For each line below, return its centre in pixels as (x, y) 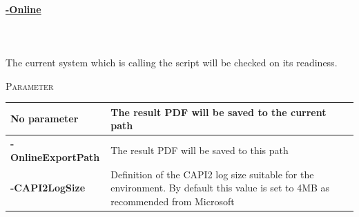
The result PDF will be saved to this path (200, 150)
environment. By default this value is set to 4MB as (220, 188)
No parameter (45, 119)
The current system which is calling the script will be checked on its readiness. (172, 62)
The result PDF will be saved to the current (219, 112)
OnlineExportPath (55, 157)
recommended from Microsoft (173, 201)
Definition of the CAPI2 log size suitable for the (212, 174)
